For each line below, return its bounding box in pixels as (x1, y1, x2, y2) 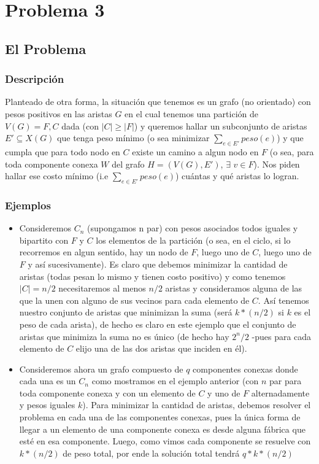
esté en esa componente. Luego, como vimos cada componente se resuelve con (19, 435, 311, 447)
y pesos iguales (19, 398, 75, 411)
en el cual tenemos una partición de (125, 107, 258, 120)
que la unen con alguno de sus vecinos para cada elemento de (19, 293, 250, 306)
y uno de (207, 386, 240, 399)
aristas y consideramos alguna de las (165, 282, 302, 295)
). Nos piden (253, 157, 300, 170)
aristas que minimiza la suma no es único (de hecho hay (19, 330, 229, 342)
